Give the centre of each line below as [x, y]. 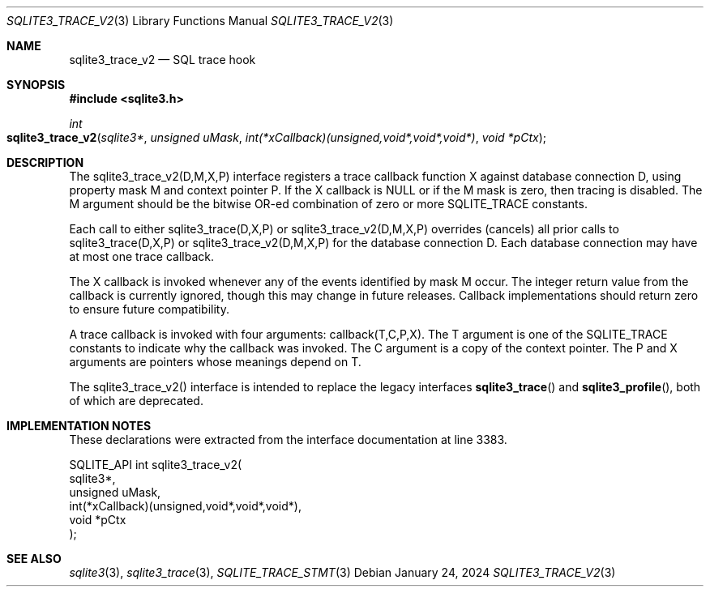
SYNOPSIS [36, 85]
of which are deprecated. [136, 401]
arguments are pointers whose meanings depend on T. [215, 362]
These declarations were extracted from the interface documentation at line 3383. [288, 439]
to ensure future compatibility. [149, 309]
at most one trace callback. [141, 256]
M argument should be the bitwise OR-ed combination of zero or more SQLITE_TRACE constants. [328, 204]
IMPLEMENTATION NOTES [79, 426]
